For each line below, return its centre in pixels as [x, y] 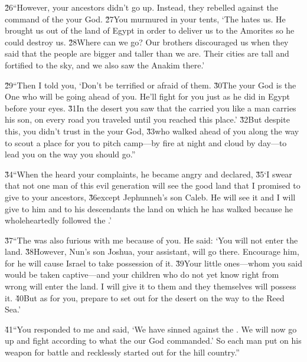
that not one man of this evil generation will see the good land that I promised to [153, 185]
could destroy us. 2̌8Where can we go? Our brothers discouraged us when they [147, 42]
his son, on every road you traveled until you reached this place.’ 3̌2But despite [147, 119]
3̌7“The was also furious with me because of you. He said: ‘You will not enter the [151, 240]
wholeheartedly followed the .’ [58, 220]
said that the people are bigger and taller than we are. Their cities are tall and [147, 53]
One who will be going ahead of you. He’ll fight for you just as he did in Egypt [148, 96]
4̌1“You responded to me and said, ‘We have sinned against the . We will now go [151, 329]
